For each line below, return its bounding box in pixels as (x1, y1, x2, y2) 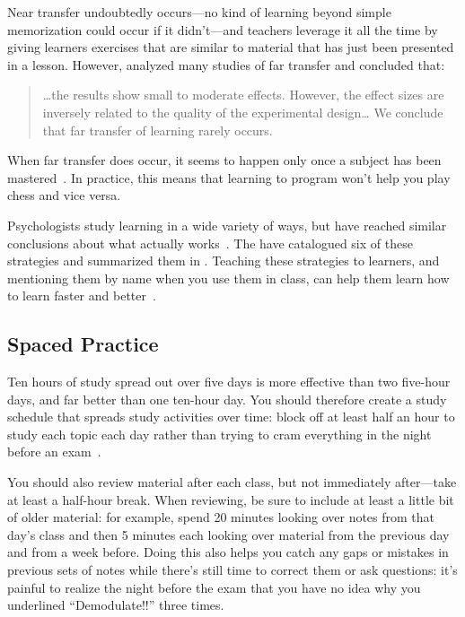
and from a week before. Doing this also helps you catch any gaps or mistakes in (7, 543, 449, 561)
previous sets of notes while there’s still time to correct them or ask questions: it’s (7, 561, 458, 579)
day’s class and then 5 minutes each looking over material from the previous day (7, 525, 450, 543)
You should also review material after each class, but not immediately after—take (7, 473, 457, 491)
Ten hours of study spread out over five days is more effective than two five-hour (7, 372, 451, 391)
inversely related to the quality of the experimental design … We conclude (42, 102, 443, 121)
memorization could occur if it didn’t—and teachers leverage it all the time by (7, 20, 438, 39)
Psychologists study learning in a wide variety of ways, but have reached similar (7, 215, 447, 234)
